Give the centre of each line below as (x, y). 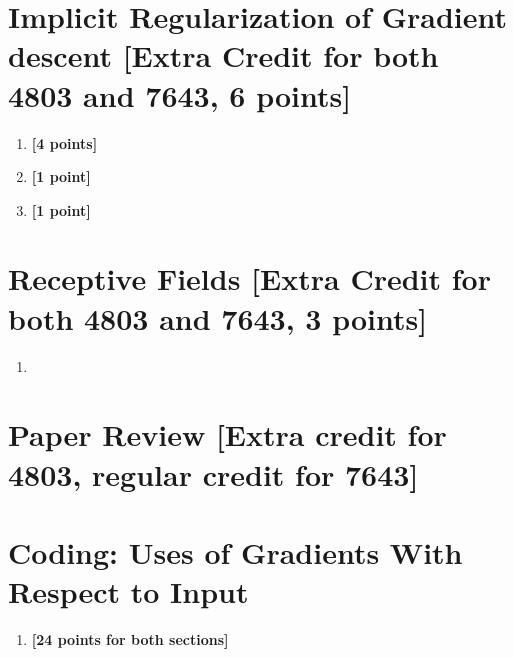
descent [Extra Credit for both (223, 55)
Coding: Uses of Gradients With (235, 551)
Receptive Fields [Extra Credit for (249, 278)
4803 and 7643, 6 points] (180, 94)
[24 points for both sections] (130, 639)
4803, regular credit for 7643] (213, 473)
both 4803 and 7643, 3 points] (218, 317)
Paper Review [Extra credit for (227, 434)
